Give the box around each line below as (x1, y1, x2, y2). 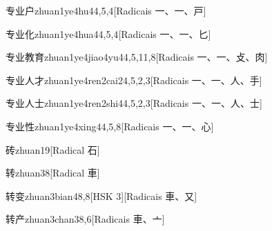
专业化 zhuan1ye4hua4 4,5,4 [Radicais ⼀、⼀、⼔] (6, 26, 211, 41)
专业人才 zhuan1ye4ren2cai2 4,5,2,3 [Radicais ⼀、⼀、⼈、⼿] (6, 72, 262, 87)
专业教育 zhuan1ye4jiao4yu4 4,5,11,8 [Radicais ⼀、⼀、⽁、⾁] (6, 50, 268, 64)
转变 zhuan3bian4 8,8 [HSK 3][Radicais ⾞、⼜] (6, 188, 197, 203)
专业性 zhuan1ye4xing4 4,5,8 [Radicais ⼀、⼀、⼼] (6, 119, 214, 133)
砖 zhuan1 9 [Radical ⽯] (6, 142, 100, 157)
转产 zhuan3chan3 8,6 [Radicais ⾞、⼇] (6, 212, 165, 226)
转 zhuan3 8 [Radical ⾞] (6, 165, 100, 180)
